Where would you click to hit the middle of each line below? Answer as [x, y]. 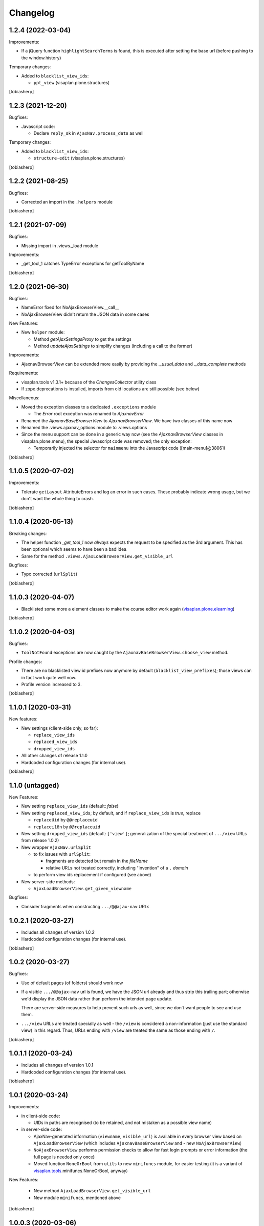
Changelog [32, 13]
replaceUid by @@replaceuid [66, 820]
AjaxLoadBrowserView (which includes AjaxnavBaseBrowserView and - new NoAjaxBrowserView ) [138, 1143]
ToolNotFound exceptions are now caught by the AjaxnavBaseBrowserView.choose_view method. [125, 653]
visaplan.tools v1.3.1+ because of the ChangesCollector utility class [89, 382]
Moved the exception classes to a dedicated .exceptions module [89, 407]
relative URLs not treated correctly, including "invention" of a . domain [117, 868]
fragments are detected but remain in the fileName [97, 861]
